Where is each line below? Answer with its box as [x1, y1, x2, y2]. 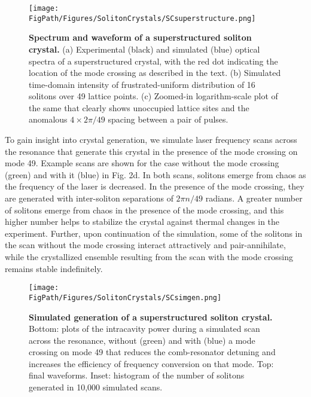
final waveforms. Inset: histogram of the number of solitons [29, 369, 245, 381]
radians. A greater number [205, 192, 303, 204]
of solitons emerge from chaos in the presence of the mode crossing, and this [5, 203, 284, 216]
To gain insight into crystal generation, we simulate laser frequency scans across [5, 133, 297, 146]
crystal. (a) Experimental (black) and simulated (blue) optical [29, 42, 260, 55]
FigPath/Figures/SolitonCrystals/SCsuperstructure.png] [29, 14, 256, 23]
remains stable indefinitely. [5, 262, 103, 274]
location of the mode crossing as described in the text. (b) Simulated [29, 66, 281, 79]
